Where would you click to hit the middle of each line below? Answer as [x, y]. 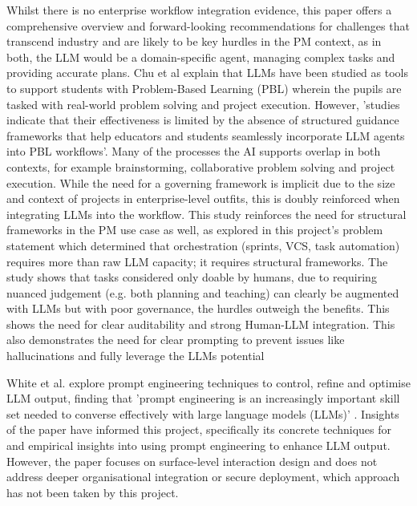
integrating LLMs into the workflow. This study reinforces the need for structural [206, 214]
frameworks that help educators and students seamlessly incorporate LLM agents [206, 135]
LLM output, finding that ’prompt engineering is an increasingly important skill [203, 398]
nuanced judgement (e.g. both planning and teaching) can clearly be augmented [203, 292]
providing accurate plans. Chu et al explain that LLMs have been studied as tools [207, 73]
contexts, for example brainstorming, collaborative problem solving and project [201, 166]
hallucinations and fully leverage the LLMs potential [136, 356]
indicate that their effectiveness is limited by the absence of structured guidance [203, 120]
